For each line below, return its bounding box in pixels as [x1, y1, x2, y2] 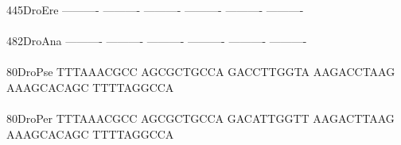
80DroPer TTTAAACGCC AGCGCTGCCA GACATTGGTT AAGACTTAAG [6, 110, 395, 127]
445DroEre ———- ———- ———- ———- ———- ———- [6, 2, 304, 17]
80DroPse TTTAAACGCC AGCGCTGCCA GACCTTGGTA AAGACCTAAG [6, 63, 395, 80]
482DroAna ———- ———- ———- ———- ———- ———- [6, 32, 307, 49]
